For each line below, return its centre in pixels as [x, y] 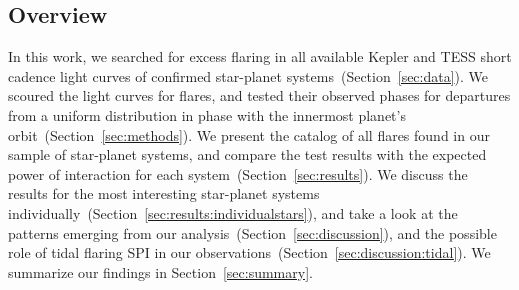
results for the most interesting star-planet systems [164, 193]
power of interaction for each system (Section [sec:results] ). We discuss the [238, 173]
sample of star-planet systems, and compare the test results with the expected [247, 154]
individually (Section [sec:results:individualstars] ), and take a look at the [233, 212]
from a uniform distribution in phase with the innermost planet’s [207, 114]
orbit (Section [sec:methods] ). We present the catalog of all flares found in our [249, 134]
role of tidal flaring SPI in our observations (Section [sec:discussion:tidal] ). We [249, 252]
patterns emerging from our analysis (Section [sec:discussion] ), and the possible [252, 232]
